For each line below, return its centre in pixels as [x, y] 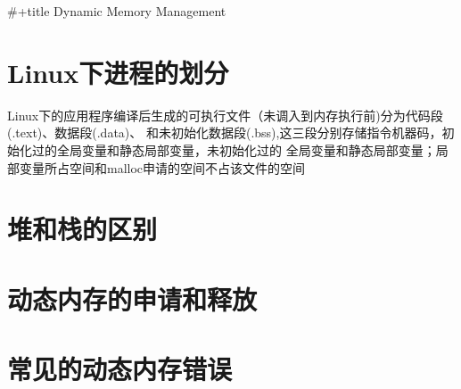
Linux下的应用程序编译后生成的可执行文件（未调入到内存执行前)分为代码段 [225, 115]
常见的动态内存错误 [120, 369]
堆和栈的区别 [82, 229]
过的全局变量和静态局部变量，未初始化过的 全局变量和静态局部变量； [234, 149]
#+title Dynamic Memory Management [117, 11]
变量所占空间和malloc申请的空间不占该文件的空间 [162, 167]
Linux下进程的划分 [118, 72]
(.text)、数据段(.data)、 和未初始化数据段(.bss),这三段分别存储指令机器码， [225, 132]
